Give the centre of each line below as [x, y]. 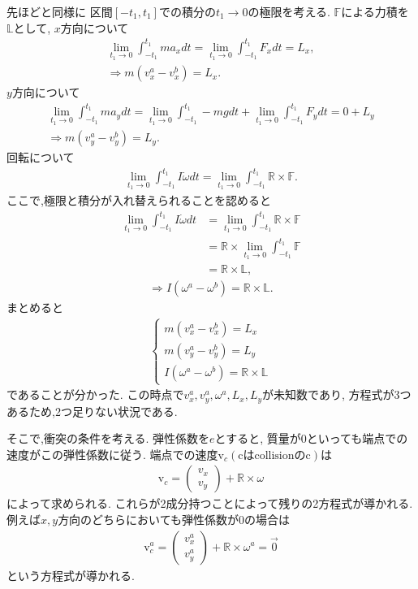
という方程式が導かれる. [71, 575]
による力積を [375, 11]
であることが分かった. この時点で [95, 394]
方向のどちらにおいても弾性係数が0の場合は [174, 519]
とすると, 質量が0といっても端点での [311, 438]
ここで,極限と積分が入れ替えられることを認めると [139, 199]
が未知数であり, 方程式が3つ [337, 394]
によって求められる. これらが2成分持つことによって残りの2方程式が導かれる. [210, 503]
